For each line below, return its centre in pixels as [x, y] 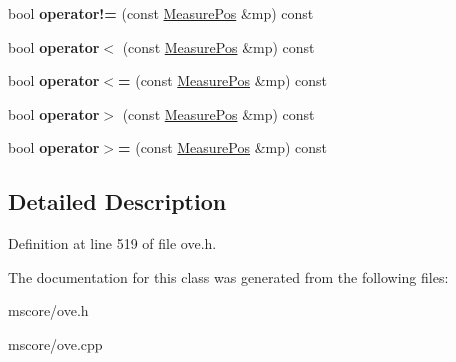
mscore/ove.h [48, 310]
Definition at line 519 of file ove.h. [112, 243]
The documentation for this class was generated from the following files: [228, 276]
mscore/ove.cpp [55, 343]
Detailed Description [117, 201]
